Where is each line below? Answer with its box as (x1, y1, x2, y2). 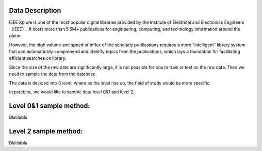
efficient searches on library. (9, 55, 66, 61)
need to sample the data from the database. (9, 71, 97, 77)
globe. (9, 33, 22, 39)
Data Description (9, 6, 62, 15)
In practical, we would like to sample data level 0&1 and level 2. (9, 89, 134, 95)
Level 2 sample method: (9, 127, 83, 135)
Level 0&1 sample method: (9, 101, 90, 110)
